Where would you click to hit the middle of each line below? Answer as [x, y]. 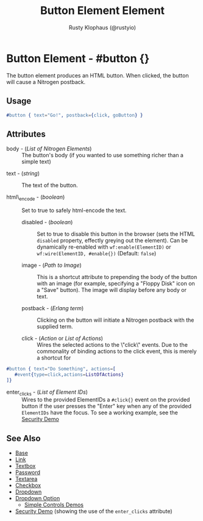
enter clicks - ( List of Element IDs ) [47, 392]
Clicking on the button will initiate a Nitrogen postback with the [116, 320]
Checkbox [28, 486]
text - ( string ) [23, 174]
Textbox [25, 466]
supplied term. [55, 326]
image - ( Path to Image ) [52, 265]
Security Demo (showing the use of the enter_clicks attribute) [94, 511]
